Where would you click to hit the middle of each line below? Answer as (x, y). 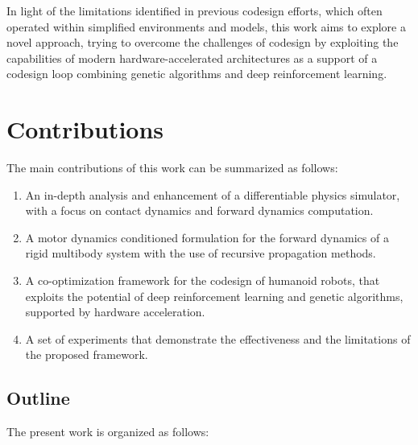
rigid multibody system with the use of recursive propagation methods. (201, 253)
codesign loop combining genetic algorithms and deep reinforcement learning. (197, 74)
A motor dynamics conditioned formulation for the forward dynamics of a (207, 237)
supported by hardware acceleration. (115, 312)
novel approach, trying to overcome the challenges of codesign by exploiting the (203, 42)
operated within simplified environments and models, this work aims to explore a (206, 26)
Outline (38, 398)
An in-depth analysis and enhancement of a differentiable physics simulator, (213, 194)
